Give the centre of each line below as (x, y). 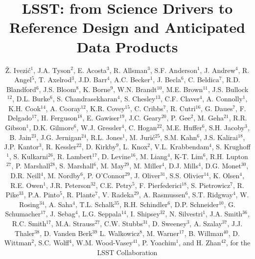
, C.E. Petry (114, 185)
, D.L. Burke (31, 99)
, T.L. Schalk (95, 204)
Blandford (21, 89)
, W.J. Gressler (99, 128)
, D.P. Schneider (195, 204)
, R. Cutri (181, 108)
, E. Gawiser (101, 118)
